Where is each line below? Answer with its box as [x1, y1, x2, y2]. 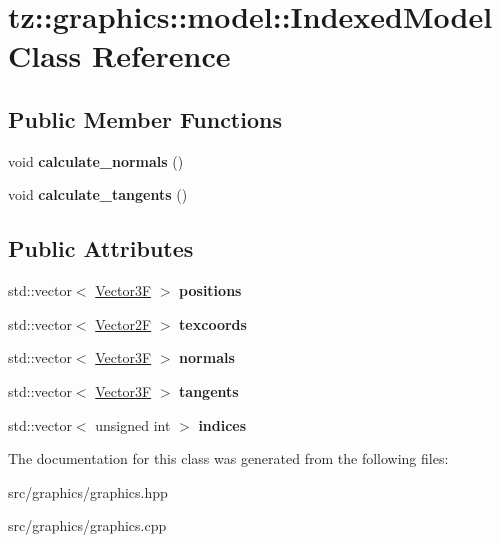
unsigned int [95, 414, 171, 435]
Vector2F [95, 313, 152, 334]
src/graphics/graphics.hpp [8, 481, 168, 502]
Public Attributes [8, 233, 194, 264]
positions [179, 280, 242, 301]
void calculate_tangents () [8, 184, 188, 205]
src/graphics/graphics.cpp [8, 515, 167, 536]
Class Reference [8, 35, 231, 76]
